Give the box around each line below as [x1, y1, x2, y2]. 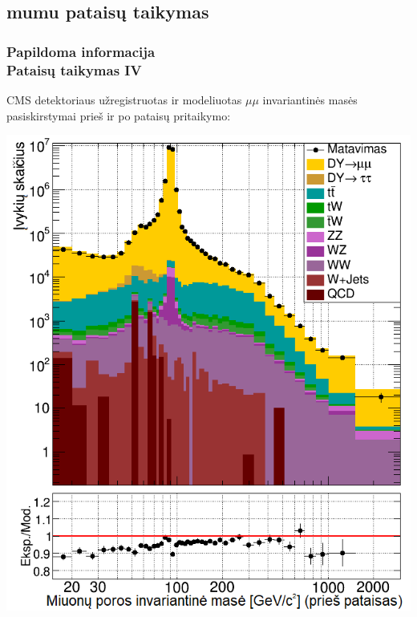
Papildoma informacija [6, 41, 156, 61]
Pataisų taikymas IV [6, 59, 142, 79]
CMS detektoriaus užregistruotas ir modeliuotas [6, 91, 242, 108]
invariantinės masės [262, 91, 358, 108]
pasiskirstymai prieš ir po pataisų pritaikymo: [6, 107, 231, 124]
